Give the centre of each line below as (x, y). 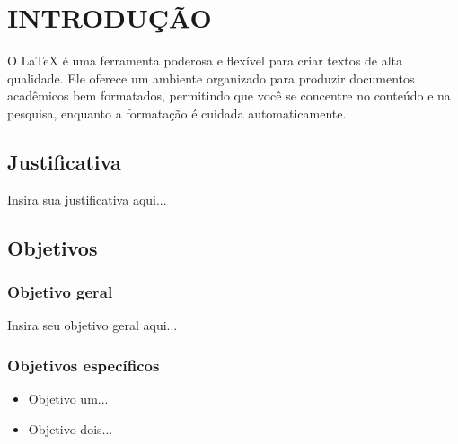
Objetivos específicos (84, 365)
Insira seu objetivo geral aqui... (92, 325)
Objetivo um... (68, 399)
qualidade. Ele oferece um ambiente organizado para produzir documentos (211, 78)
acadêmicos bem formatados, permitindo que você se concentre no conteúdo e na (229, 96)
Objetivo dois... (70, 428)
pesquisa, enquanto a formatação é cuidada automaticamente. (177, 113)
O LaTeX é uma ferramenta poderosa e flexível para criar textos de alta (205, 61)
